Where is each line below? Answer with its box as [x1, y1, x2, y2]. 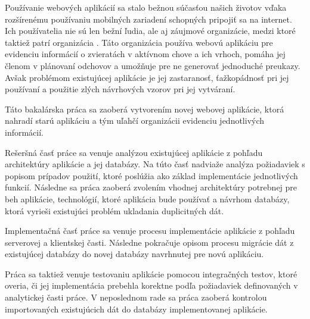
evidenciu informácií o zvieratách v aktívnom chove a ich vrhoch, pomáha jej [5, 48, 286, 60]
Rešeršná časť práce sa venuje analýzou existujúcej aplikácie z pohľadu [5, 146, 263, 158]
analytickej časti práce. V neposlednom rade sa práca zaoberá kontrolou [5, 291, 267, 304]
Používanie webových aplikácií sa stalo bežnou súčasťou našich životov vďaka [5, 1, 287, 13]
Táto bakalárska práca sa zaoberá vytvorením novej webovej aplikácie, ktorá [5, 102, 284, 115]
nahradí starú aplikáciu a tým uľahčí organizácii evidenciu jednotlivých [5, 114, 265, 127]
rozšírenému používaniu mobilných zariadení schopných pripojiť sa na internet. [5, 12, 292, 25]
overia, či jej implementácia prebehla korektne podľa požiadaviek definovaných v [5, 279, 298, 292]
